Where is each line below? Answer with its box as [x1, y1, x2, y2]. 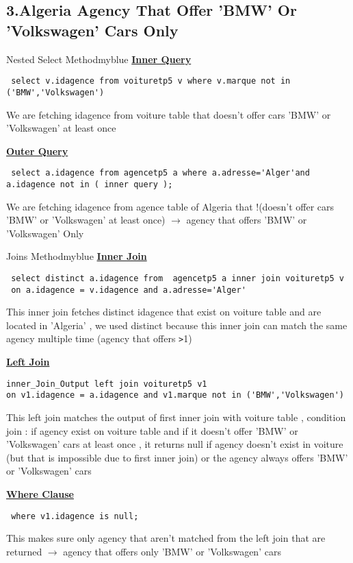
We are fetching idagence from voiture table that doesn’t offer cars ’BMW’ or [6, 107, 331, 121]
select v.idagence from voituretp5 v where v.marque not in [11, 76, 291, 86]
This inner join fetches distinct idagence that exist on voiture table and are [6, 304, 322, 319]
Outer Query [6, 143, 68, 158]
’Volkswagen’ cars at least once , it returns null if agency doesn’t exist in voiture [6, 437, 343, 451]
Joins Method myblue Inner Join [6, 249, 147, 263]
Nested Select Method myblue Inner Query [6, 51, 192, 66]
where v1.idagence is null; [11, 511, 139, 521]
